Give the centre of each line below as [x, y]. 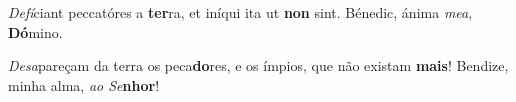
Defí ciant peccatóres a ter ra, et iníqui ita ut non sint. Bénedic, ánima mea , [240, 12]
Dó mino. [35, 31]
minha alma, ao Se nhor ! [84, 84]
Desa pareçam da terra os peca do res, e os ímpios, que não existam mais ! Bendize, [258, 65]
